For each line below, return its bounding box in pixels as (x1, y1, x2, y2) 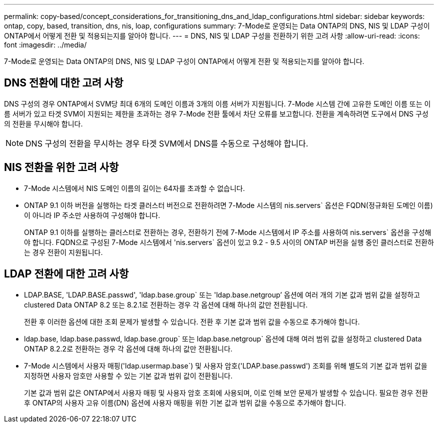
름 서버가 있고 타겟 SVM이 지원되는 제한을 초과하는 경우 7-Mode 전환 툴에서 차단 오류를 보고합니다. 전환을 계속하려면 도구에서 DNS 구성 (4, 109, 428, 118)
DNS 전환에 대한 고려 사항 (4, 76, 123, 89)
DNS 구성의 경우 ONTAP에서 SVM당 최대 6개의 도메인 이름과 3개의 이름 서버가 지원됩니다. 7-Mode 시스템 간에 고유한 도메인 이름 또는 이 (4, 99, 431, 108)
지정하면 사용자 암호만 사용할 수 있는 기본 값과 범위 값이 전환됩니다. (24, 371, 232, 380)
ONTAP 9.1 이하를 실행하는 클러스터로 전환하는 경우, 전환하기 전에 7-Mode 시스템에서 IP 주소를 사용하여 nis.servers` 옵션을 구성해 (24, 227, 431, 236)
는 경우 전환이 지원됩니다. (24, 247, 103, 256)
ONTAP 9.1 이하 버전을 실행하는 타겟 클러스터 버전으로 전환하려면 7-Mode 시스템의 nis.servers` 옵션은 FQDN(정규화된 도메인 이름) (24, 200, 433, 209)
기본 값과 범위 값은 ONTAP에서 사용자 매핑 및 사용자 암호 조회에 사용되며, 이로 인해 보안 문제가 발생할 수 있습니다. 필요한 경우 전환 (24, 388, 428, 397)
